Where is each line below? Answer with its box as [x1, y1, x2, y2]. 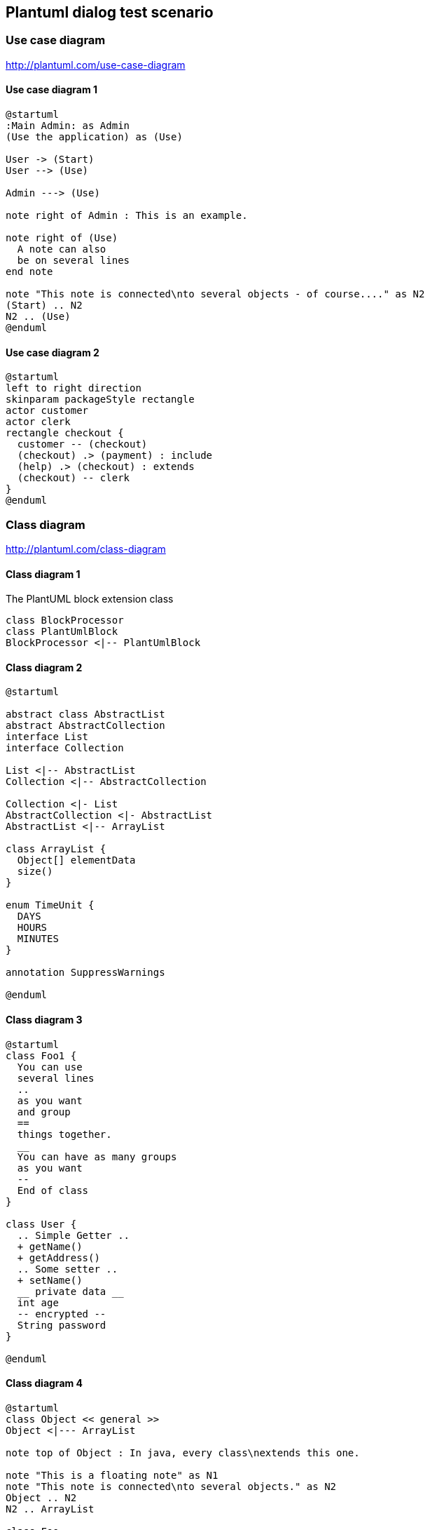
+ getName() [17, 1240, 83, 1252]
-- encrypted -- [17, 1308, 106, 1320]
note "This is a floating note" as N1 [6, 1469, 219, 1481]
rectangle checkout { [6, 427, 124, 439]
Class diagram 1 [6, 568, 81, 580]
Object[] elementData [17, 854, 136, 866]
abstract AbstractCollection [6, 720, 165, 732]
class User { [6, 1218, 77, 1230]
